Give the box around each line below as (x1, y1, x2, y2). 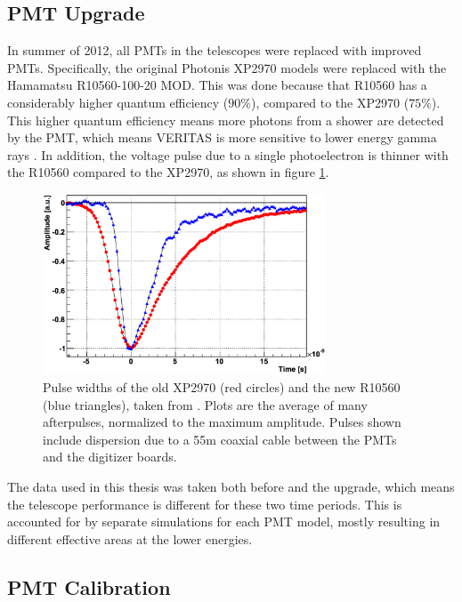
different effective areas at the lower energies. (7, 529, 253, 548)
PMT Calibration (7, 573, 171, 600)
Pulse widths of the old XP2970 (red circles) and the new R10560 (43, 377, 401, 396)
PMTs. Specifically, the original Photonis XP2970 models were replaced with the (7, 58, 447, 76)
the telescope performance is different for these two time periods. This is (7, 494, 402, 513)
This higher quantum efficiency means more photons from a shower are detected (7, 110, 444, 129)
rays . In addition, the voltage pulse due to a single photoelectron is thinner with (7, 145, 449, 164)
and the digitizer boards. (43, 447, 177, 466)
